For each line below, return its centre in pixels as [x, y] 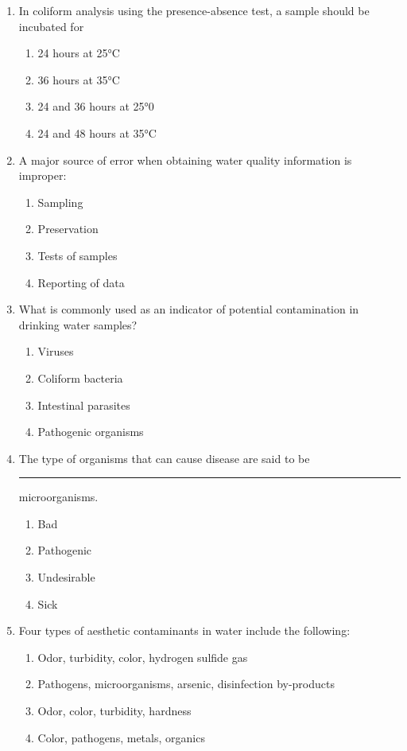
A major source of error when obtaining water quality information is [185, 160]
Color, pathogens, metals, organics [121, 737]
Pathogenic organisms [91, 432]
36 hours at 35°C [79, 79]
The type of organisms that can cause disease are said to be [164, 458]
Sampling [60, 202]
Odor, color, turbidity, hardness [114, 711]
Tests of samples [78, 255]
